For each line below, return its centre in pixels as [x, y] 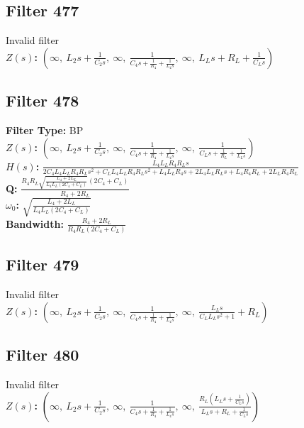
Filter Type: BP [45, 130]
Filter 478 [43, 100]
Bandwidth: [35, 223]
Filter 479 [43, 264]
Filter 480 [43, 355]
